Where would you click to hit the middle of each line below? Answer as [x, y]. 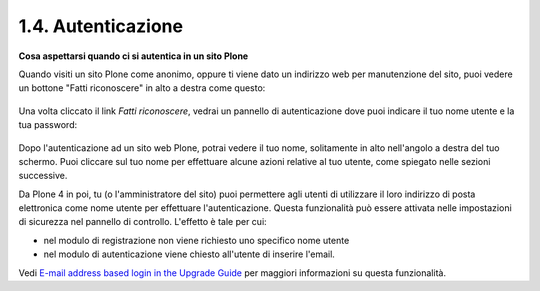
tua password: [48, 125]
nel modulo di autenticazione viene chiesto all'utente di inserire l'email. [189, 254]
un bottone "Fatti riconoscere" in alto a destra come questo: [142, 88]
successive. [43, 176]
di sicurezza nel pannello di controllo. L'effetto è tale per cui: [142, 222]
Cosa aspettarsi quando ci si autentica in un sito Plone [133, 56]
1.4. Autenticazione [101, 26]
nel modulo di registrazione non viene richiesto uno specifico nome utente [196, 240]
